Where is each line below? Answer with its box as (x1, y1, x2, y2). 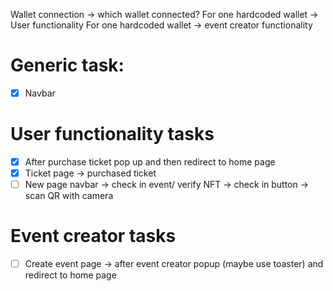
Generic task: (10, 54, 125, 77)
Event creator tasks (10, 225, 177, 248)
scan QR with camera (24, 190, 114, 202)
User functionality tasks (10, 123, 215, 146)
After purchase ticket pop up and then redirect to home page (24, 155, 276, 168)
